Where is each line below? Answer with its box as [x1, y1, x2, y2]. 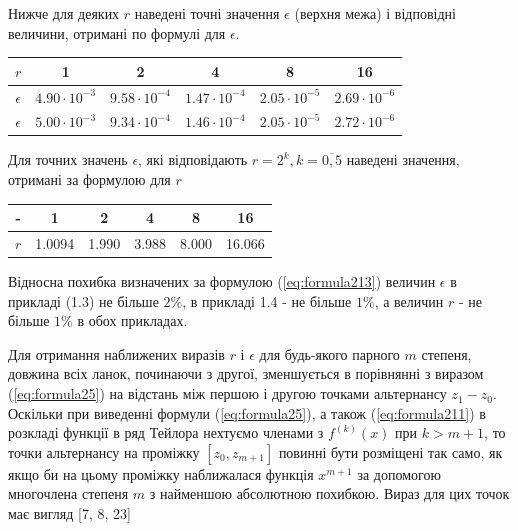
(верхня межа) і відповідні [294, 3, 456, 23]
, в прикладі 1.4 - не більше [182, 290, 352, 311]
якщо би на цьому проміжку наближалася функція [8, 463, 314, 484]
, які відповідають [138, 149, 248, 170]
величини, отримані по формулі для [8, 22, 226, 43]
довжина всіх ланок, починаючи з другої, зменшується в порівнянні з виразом [8, 363, 484, 384]
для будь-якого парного [259, 343, 400, 364]
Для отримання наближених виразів [8, 343, 225, 364]
